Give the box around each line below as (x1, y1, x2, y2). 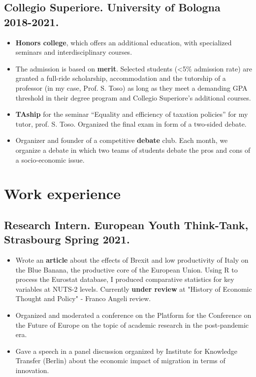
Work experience (4, 183, 121, 204)
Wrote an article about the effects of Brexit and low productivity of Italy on (15, 255, 249, 265)
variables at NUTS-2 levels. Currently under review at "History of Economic (15, 283, 252, 294)
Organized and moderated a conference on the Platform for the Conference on (15, 310, 252, 320)
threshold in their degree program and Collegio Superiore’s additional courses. (15, 92, 251, 103)
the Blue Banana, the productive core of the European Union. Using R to (15, 264, 238, 274)
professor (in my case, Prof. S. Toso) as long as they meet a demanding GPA (15, 82, 248, 93)
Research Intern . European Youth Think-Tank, (4, 217, 249, 232)
